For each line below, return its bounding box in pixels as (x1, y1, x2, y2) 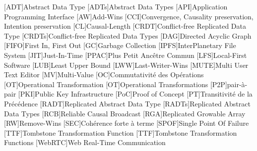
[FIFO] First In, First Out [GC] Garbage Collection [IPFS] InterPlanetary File (4, 40, 236, 50)
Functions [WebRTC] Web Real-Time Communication (4, 137, 166, 148)
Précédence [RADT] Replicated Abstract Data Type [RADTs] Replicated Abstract (4, 98, 251, 108)
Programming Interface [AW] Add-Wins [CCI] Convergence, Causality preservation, (4, 11, 254, 21)
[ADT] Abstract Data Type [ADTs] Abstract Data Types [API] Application (4, 1, 228, 11)
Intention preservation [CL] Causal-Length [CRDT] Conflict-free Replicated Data (4, 21, 246, 31)
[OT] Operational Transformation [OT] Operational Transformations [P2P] (4, 79, 227, 89)
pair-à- (227, 79, 248, 89)
